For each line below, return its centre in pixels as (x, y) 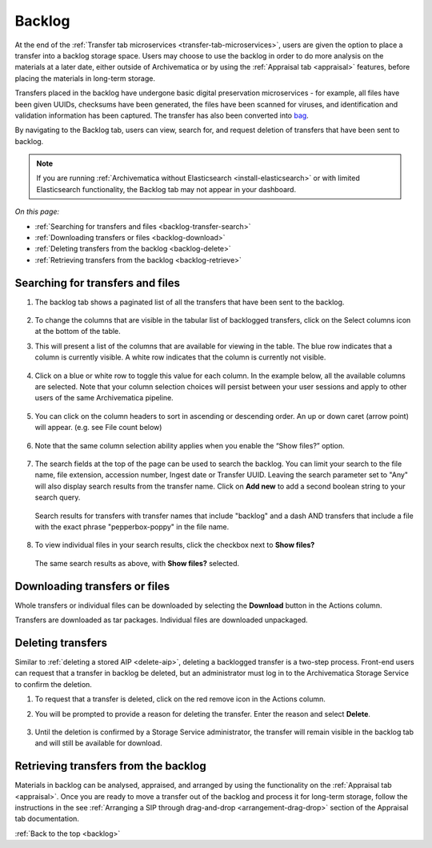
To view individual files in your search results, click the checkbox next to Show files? (175, 545)
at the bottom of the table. (78, 332)
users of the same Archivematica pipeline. (104, 398)
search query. (58, 497)
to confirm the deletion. (53, 684)
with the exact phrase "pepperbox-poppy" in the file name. (132, 526)
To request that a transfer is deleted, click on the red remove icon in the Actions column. (180, 699)
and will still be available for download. (99, 743)
